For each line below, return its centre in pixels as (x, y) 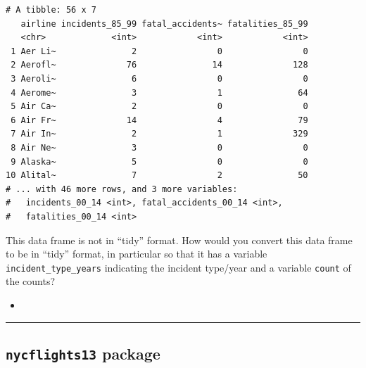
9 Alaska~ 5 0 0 (159, 161)
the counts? (31, 281)
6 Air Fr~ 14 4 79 (159, 120)
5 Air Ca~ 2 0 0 (159, 107)
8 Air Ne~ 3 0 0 (159, 147)
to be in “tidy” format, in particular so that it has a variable (137, 254)
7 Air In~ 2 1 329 (159, 134)
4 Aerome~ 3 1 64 (159, 93)
